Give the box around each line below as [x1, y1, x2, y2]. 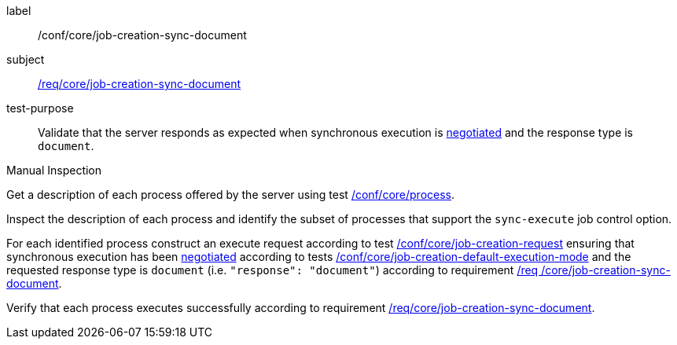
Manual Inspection [6, 163, 102, 177]
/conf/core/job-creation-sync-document [38, 28, 247, 42]
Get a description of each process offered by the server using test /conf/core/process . [6, 188, 455, 201]
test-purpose [6, 101, 74, 115]
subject [6, 53, 45, 66]
